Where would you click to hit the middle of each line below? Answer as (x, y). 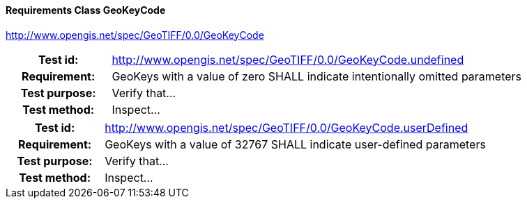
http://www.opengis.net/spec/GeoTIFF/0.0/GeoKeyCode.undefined (288, 59)
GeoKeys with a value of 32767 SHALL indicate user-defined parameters (295, 144)
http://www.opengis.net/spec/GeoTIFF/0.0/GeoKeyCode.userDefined (287, 127)
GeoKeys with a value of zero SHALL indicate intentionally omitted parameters (317, 76)
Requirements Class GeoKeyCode (86, 10)
